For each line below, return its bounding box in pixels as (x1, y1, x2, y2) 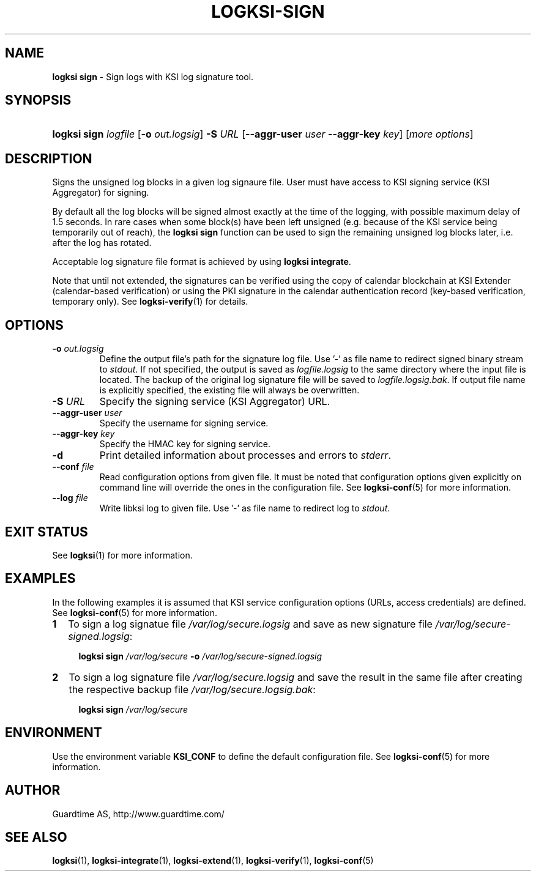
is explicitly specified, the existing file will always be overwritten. (99, 385, 360, 396)
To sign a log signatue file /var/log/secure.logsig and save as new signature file (68, 617, 433, 630)
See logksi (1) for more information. (52, 549, 193, 560)
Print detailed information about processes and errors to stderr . (99, 449, 391, 462)
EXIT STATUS (5, 524, 88, 540)
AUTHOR (5, 782, 61, 798)
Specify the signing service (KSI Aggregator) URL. (99, 395, 330, 408)
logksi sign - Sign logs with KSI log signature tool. (52, 71, 254, 82)
